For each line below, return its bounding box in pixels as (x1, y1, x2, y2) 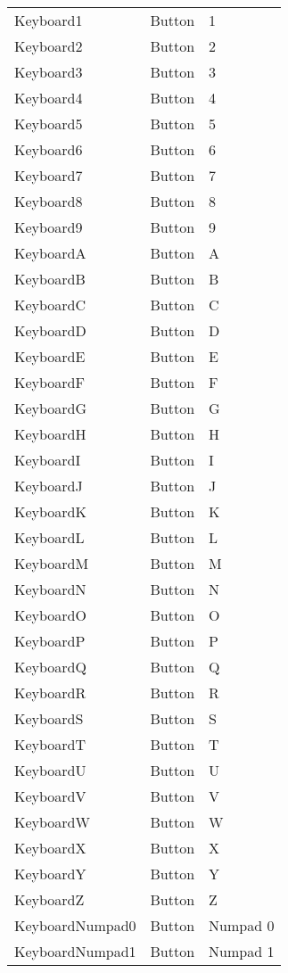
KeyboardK (14, 501, 86, 522)
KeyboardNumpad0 (14, 915, 136, 936)
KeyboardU (14, 760, 86, 780)
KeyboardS (14, 708, 84, 729)
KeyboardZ (14, 889, 85, 910)
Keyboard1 (14, 10, 83, 30)
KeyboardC (14, 294, 86, 315)
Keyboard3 (14, 62, 83, 82)
